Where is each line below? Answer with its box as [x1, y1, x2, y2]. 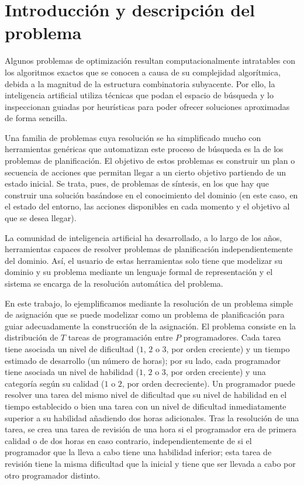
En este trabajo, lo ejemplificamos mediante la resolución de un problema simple [5, 297, 293, 309]
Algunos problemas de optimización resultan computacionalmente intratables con [5, 54, 296, 67]
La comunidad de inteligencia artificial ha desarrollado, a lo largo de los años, [5, 231, 282, 243]
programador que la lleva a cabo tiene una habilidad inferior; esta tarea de [5, 446, 272, 458]
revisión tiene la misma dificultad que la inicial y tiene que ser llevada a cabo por [5, 457, 296, 469]
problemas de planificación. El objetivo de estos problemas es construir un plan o [5, 154, 295, 167]
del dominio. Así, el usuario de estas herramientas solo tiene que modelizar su [5, 254, 283, 266]
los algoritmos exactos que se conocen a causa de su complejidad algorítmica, [5, 66, 281, 78]
